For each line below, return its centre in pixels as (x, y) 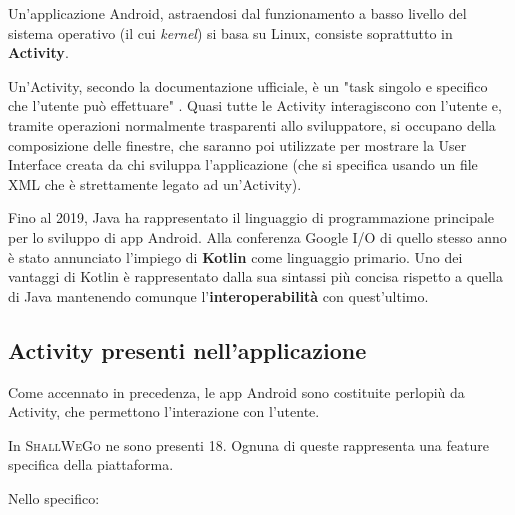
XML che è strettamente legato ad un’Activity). (155, 183)
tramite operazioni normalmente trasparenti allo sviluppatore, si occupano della (252, 124)
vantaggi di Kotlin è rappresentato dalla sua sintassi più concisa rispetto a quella (255, 276)
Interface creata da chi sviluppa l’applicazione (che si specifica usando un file (243, 164)
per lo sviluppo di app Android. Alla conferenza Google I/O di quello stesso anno (257, 236)
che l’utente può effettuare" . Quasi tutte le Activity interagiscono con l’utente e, (255, 105)
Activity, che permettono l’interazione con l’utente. (164, 411)
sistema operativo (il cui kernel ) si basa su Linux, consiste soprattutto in (230, 32)
